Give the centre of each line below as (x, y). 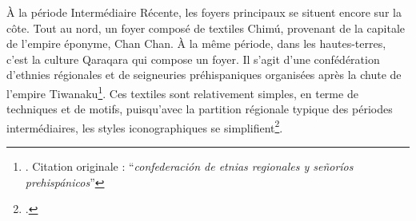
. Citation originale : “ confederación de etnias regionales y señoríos (189, 166)
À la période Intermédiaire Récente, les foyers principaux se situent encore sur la (204, 12)
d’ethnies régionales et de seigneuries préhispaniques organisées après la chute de (204, 75)
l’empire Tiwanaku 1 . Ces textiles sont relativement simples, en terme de (182, 92)
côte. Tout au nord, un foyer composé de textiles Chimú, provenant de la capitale (206, 28)
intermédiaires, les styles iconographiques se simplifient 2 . (145, 126)
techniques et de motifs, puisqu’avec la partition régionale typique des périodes (200, 109)
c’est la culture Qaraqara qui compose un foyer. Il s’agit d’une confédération (193, 59)
